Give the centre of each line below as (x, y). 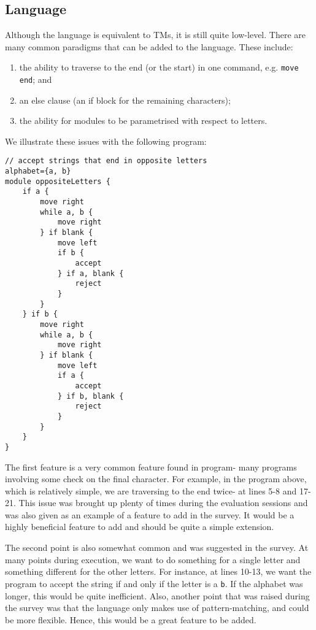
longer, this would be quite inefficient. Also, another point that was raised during (157, 595)
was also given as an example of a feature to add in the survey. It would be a (150, 514)
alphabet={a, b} (38, 171)
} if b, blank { (91, 396)
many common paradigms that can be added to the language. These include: (149, 46)
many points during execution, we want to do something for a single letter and (153, 559)
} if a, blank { (91, 273)
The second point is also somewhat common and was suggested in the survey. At (157, 547)
